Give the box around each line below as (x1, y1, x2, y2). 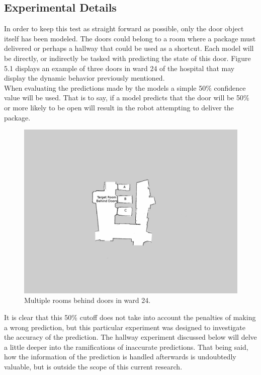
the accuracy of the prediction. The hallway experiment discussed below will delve (4, 332, 257, 342)
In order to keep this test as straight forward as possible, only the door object (4, 23, 244, 34)
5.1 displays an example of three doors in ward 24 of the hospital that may (4, 62, 235, 73)
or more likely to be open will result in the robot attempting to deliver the (4, 102, 234, 112)
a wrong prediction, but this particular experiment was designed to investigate (4, 322, 246, 332)
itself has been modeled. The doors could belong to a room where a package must (4, 33, 256, 43)
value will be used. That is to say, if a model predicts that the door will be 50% (4, 92, 249, 103)
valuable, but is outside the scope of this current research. (4, 361, 183, 371)
